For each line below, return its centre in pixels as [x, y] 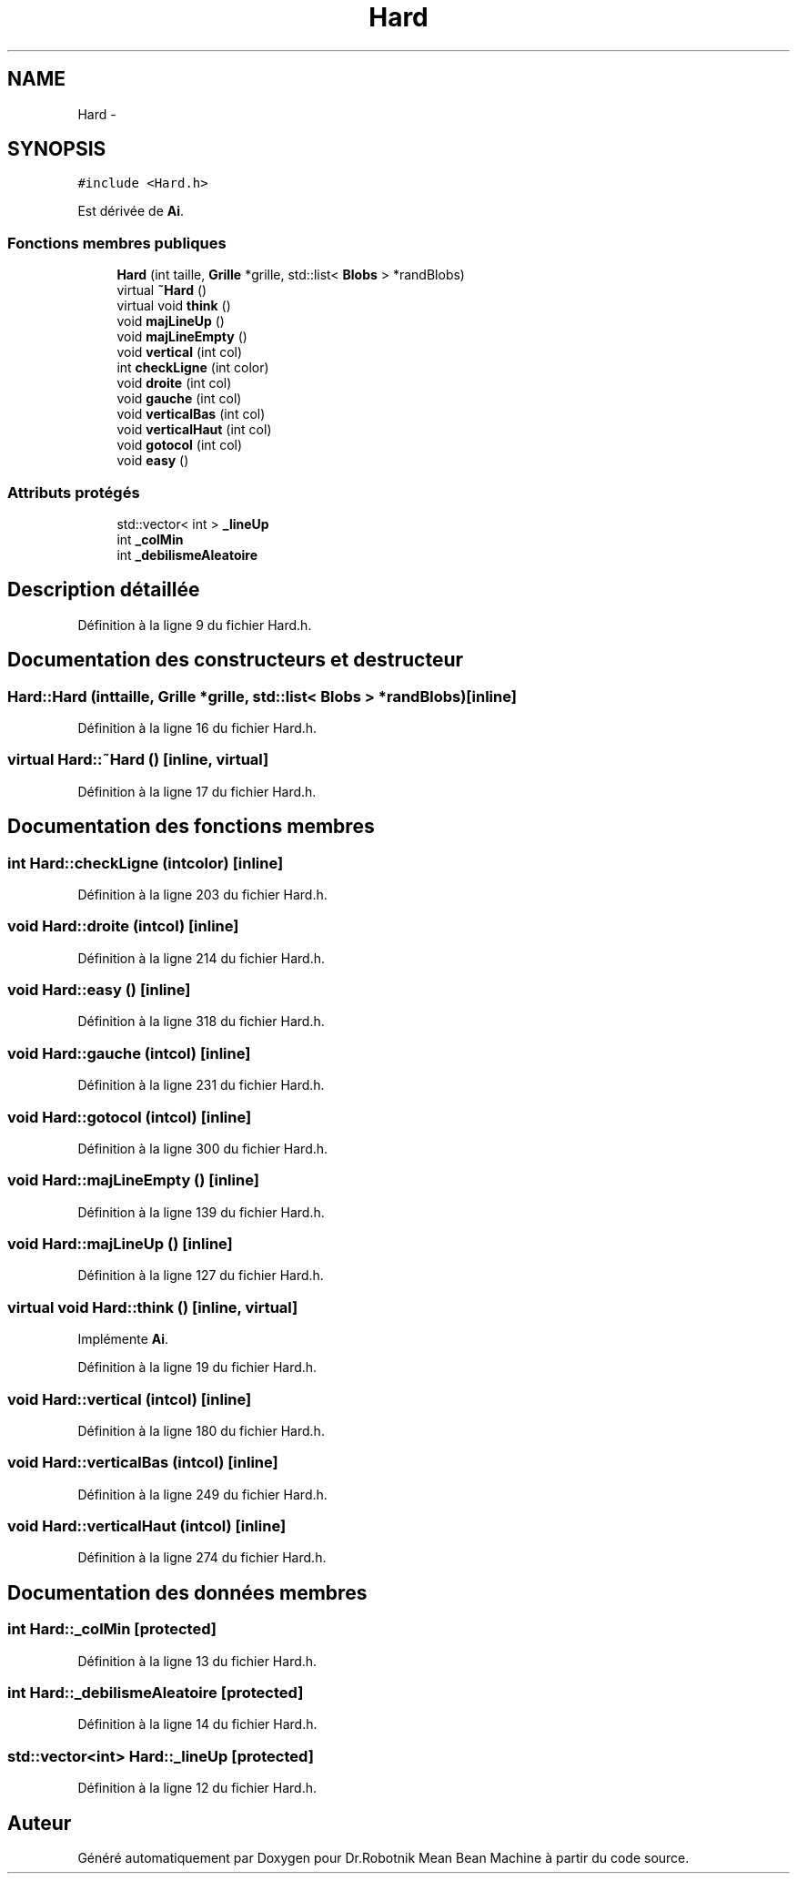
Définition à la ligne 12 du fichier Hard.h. [197, 1788]
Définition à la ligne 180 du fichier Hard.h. [201, 1430]
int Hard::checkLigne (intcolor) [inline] [146, 863]
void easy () [153, 461]
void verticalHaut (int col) [194, 430]
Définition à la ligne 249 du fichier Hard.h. [202, 1494]
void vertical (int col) [180, 352]
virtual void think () [174, 306]
